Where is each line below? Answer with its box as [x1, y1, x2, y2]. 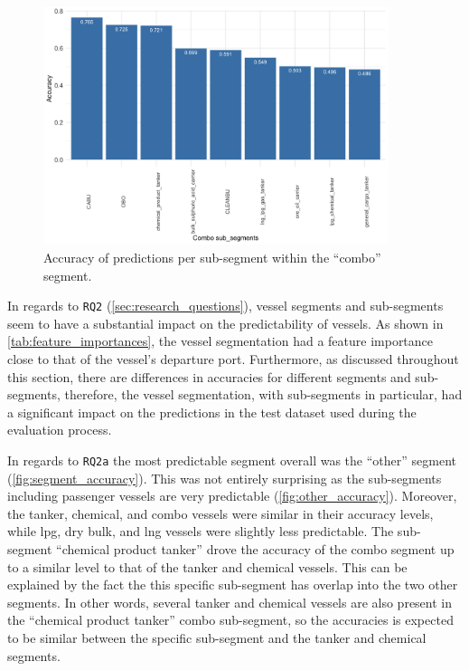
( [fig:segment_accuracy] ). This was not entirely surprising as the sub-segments [7, 468, 442, 487]
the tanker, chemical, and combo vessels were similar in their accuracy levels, [7, 503, 434, 522]
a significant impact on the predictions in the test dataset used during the [7, 402, 417, 421]
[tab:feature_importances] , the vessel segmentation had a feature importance [7, 331, 434, 350]
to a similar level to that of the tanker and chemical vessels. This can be [7, 557, 408, 576]
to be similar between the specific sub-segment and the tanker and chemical [7, 628, 427, 647]
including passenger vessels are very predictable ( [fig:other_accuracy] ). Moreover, [7, 486, 457, 505]
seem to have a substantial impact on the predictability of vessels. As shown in [7, 313, 444, 332]
